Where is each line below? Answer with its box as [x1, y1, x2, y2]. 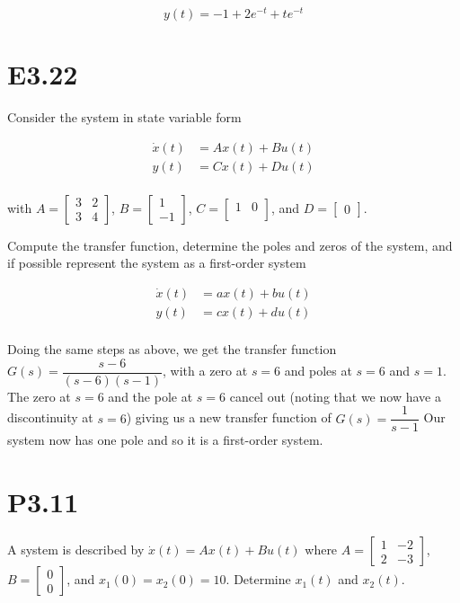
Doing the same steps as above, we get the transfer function [7, 340, 337, 359]
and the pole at [108, 386, 193, 405]
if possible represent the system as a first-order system [7, 253, 306, 272]
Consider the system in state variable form [7, 108, 242, 127]
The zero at [7, 386, 71, 405]
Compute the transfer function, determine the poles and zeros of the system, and [7, 235, 453, 254]
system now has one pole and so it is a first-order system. [7, 430, 323, 449]
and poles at [284, 361, 352, 380]
